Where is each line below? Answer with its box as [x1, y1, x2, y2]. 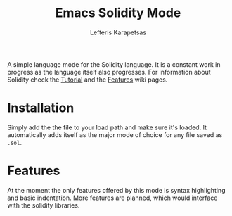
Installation [7, 100, 75, 116]
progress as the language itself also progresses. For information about [7, 68, 211, 76]
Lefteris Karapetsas [90, 28, 146, 37]
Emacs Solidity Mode [55, 5, 181, 21]
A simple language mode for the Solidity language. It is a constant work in [7, 60, 221, 68]
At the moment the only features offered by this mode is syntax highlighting [7, 186, 226, 194]
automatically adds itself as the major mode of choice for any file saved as [7, 130, 223, 139]
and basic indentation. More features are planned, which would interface [7, 193, 218, 202]
